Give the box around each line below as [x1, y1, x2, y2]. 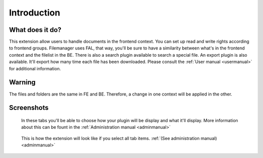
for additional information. [9, 65, 61, 71]
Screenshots [9, 104, 49, 112]
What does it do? [9, 26, 62, 34]
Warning [9, 78, 36, 87]
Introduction [9, 7, 60, 18]
